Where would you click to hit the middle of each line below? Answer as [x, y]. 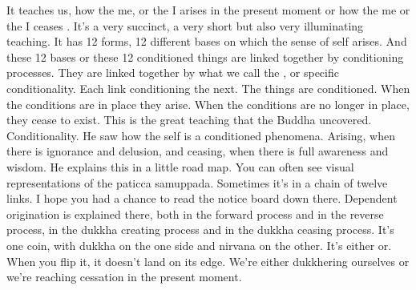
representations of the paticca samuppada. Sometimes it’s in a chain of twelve [197, 182]
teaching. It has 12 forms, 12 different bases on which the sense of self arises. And [207, 41]
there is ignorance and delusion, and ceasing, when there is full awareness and [198, 151]
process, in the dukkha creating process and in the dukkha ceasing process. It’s [200, 230]
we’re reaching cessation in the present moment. [124, 277]
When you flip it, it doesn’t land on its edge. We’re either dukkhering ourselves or [208, 261]
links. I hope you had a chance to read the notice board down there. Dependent [202, 198]
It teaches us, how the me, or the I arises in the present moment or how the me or [208, 10]
